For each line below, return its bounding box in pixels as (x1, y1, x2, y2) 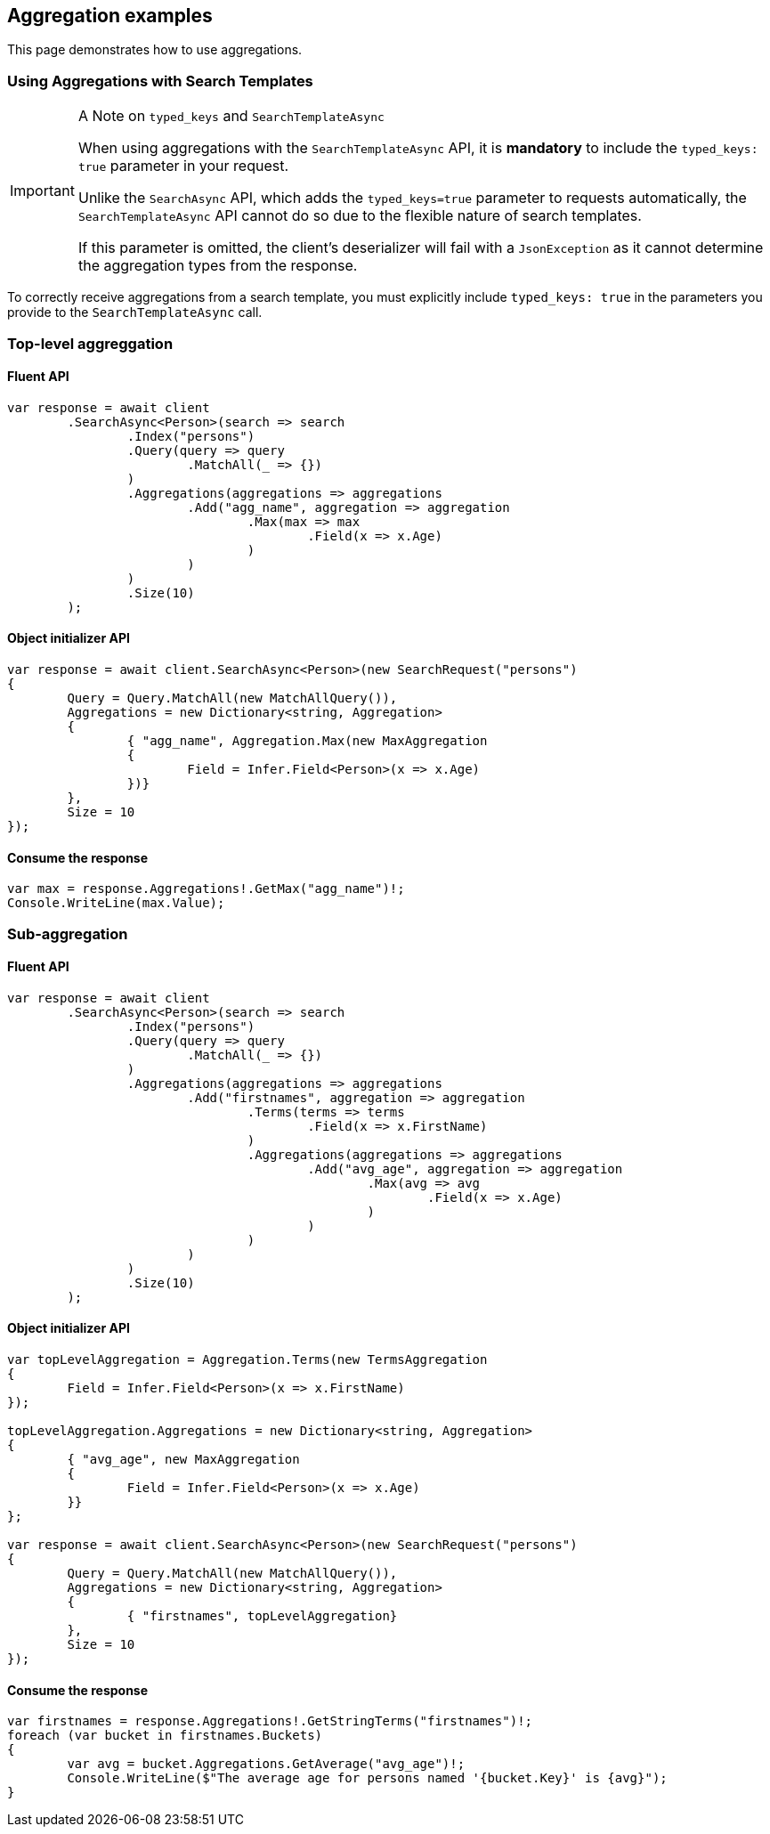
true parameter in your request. (77, 157, 289, 175)
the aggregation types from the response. (77, 256, 358, 275)
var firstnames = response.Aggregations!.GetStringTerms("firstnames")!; (7, 1714, 533, 1729)
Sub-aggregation (7, 924, 128, 943)
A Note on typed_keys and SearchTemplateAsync (77, 107, 385, 126)
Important (10, 182, 75, 200)
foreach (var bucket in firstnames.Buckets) (7, 1728, 323, 1743)
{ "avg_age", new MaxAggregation (67, 1452, 300, 1467)
